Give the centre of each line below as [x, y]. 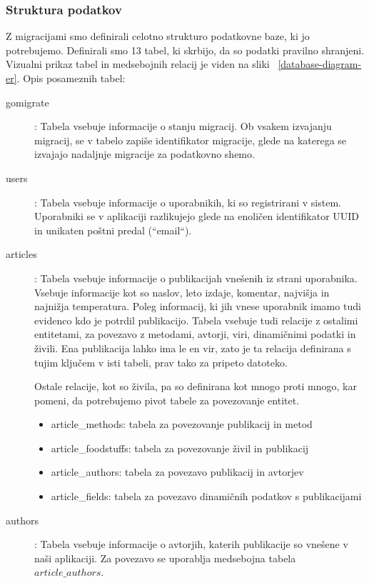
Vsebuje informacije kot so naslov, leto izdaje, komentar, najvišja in [182, 292]
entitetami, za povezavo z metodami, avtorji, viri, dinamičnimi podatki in [195, 334]
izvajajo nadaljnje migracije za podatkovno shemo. [145, 154]
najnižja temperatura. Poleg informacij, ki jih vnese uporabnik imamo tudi [198, 306]
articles [21, 254]
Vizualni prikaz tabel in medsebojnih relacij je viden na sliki [138, 64]
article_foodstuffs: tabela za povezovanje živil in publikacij [180, 448]
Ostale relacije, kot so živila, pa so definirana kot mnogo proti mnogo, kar [196, 386]
